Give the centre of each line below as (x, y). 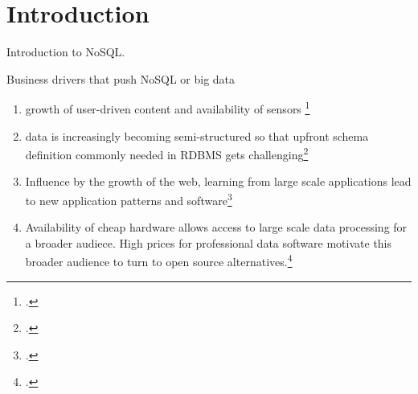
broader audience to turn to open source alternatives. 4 (159, 261)
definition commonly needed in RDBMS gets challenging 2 (167, 153)
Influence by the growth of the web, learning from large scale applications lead (218, 181)
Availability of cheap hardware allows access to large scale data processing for (216, 227)
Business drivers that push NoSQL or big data (121, 78)
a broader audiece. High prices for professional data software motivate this (209, 242)
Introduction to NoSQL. (66, 52)
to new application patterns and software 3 (129, 199)
